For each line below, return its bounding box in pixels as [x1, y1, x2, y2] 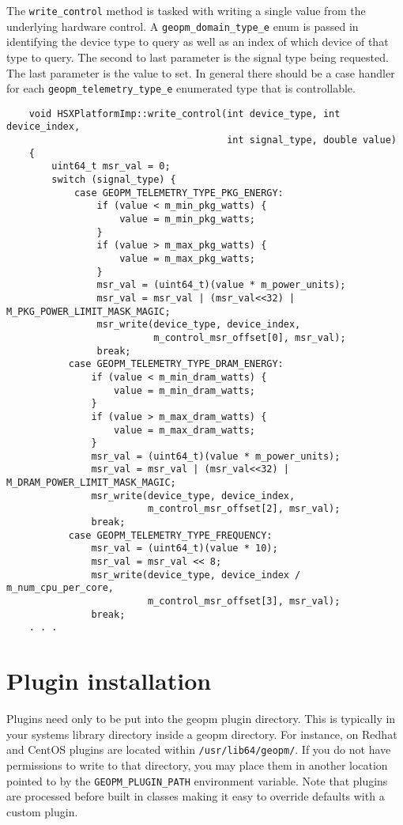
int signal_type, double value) [227, 134, 397, 146]
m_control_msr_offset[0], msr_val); [153, 331, 346, 343]
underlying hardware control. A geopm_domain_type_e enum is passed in [6, 17, 359, 34]
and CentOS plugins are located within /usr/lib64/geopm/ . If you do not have [6, 741, 391, 758]
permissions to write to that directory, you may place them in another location [6, 756, 388, 773]
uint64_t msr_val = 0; [51, 161, 171, 172]
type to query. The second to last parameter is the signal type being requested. [6, 48, 389, 65]
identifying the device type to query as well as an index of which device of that [6, 33, 389, 50]
